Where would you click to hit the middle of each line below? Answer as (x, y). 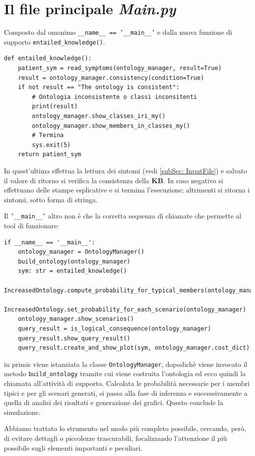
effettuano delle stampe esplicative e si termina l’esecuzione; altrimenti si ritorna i (127, 190)
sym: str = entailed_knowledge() (72, 271)
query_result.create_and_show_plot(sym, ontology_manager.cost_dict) (134, 348)
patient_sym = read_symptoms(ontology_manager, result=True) (120, 68)
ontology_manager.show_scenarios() (76, 319)
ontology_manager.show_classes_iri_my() (99, 116)
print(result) (55, 107)
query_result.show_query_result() (74, 338)
